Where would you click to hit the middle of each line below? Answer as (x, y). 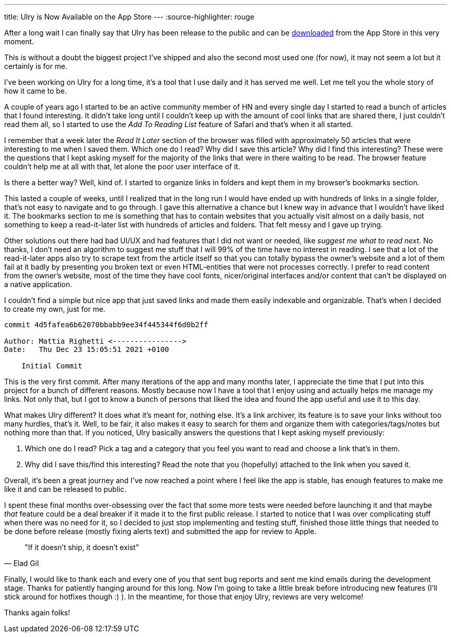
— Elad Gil (22, 563)
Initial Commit (52, 366)
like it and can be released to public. (65, 489)
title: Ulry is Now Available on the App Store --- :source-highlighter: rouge (129, 17)
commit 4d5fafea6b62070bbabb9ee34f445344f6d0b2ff (106, 325)
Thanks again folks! (37, 613)
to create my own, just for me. (55, 309)
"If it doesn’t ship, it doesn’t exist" (82, 547)
